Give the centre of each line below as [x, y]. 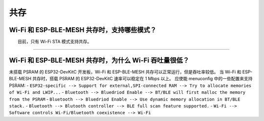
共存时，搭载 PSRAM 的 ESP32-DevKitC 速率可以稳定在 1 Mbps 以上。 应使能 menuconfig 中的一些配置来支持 [143, 79]
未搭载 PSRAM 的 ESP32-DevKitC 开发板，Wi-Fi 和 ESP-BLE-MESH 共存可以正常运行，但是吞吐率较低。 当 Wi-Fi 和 [125, 72]
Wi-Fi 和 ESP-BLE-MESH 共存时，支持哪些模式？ [83, 30]
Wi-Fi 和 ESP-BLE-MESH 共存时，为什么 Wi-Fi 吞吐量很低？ [99, 60]
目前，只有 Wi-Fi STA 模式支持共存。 [55, 42]
